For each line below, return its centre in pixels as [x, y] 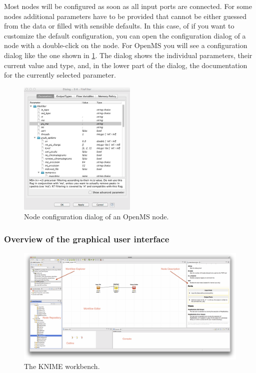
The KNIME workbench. [62, 366]
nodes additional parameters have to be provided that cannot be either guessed [125, 16]
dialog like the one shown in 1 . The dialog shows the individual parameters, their [128, 55]
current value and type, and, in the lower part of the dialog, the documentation [126, 65]
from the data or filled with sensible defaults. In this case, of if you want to [119, 26]
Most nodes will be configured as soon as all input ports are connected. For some [128, 6]
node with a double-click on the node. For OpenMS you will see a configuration [126, 45]
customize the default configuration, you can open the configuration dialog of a [125, 35]
